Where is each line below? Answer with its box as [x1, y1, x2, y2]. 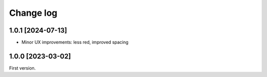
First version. [9, 65, 36, 71]
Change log [9, 7, 58, 18]
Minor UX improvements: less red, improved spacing [21, 39, 129, 45]
